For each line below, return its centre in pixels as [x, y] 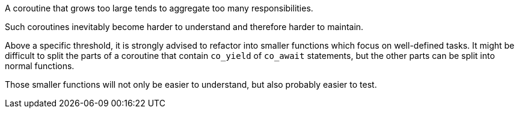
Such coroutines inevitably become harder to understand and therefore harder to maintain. [184, 27]
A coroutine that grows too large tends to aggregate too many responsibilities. [159, 8]
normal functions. [40, 66]
